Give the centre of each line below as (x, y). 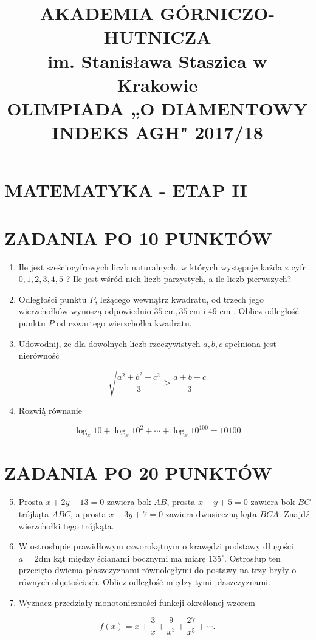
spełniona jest (251, 343)
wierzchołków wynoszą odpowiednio (85, 311)
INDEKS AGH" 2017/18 (157, 132)
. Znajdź (294, 513)
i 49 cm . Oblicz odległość (251, 311)
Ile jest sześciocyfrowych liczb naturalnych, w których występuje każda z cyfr (162, 267)
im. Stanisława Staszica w (157, 60)
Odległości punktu (53, 299)
